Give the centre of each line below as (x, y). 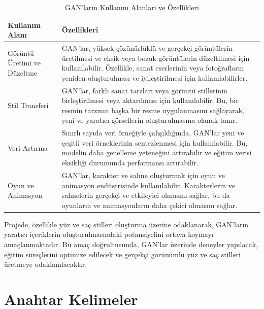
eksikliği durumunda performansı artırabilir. (130, 163)
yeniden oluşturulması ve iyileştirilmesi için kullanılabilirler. (155, 77)
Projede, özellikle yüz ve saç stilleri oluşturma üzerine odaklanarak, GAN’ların (126, 224)
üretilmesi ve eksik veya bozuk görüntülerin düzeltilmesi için (156, 58)
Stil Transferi (28, 105)
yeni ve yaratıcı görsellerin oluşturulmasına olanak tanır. (150, 120)
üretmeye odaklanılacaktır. (46, 264)
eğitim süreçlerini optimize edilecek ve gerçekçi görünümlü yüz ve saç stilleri (122, 254)
